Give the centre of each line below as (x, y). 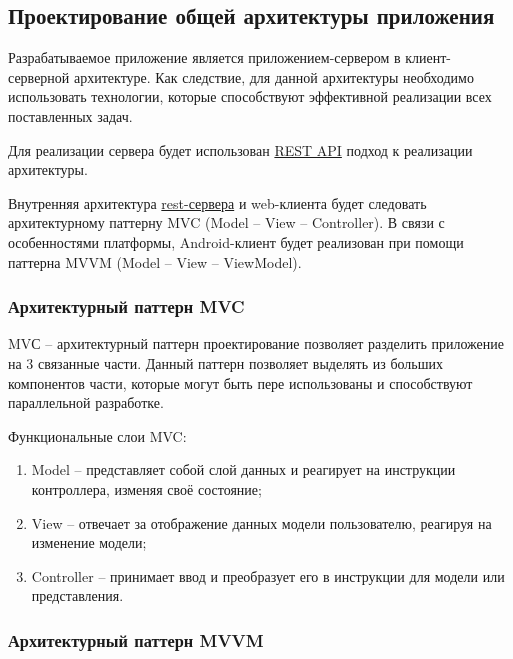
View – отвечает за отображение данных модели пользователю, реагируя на (261, 522)
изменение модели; (89, 542)
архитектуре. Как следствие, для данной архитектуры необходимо (273, 76)
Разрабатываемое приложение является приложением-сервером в (204, 57)
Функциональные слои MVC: (97, 435)
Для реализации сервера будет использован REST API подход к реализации (240, 149)
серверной (39, 76)
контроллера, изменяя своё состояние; (146, 488)
